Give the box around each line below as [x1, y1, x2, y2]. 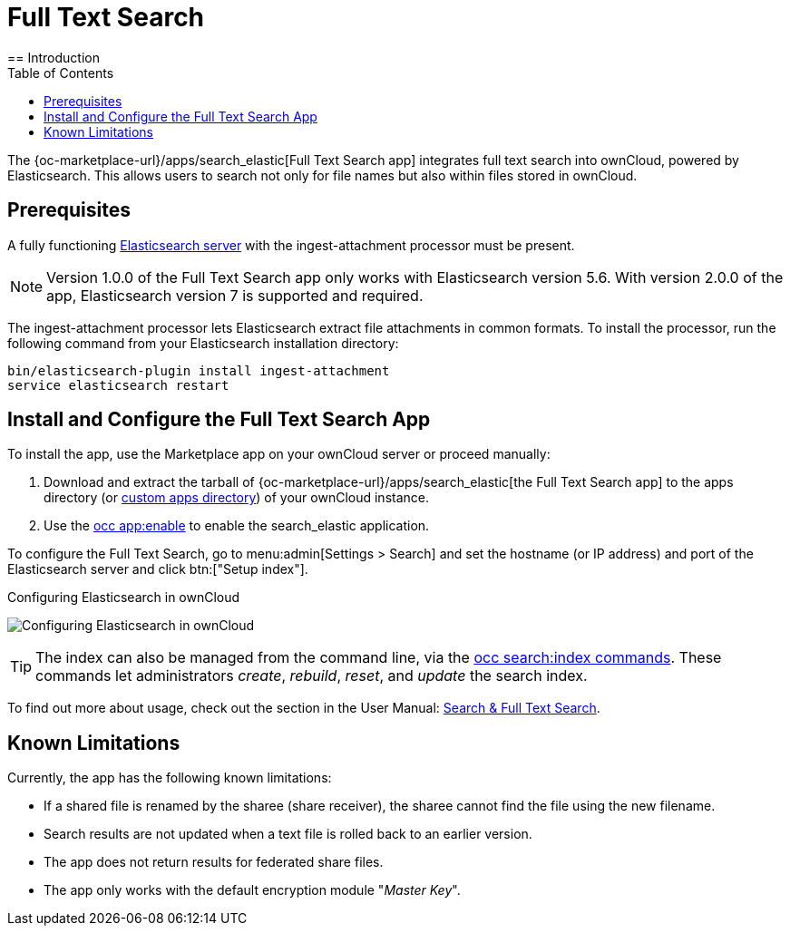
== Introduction [7, 49, 100, 65]
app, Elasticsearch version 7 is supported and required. [46, 286, 424, 305]
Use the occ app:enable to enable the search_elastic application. [44, 518, 430, 534]
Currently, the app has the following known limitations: [7, 770, 332, 786]
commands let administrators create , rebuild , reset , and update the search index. [35, 666, 588, 685]
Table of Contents [7, 64, 114, 81]
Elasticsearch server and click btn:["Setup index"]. [7, 561, 308, 578]
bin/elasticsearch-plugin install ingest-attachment [7, 363, 390, 378]
